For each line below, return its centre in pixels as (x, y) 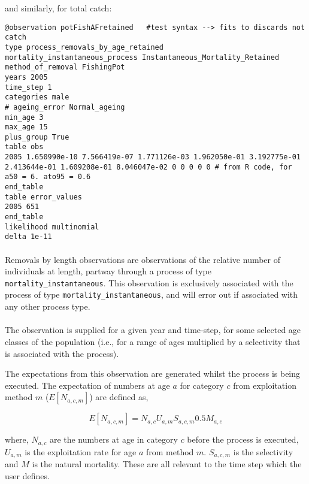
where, (17, 439)
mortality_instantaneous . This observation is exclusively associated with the (149, 282)
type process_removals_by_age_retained (84, 47)
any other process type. (48, 306)
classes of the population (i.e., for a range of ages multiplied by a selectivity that (153, 341)
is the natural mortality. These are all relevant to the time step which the (167, 464)
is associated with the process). (62, 353)
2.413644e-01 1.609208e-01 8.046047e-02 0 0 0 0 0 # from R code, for (149, 167)
